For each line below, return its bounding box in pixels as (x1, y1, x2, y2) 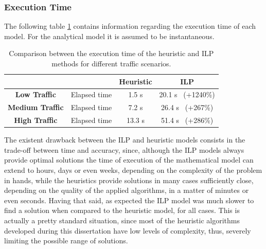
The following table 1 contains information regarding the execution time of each (4, 21, 256, 31)
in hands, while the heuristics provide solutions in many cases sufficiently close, (4, 174, 254, 185)
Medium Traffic (8, 102, 64, 113)
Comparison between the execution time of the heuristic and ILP (9, 48, 214, 59)
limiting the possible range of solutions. (4, 235, 128, 246)
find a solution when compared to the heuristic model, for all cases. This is (4, 205, 240, 216)
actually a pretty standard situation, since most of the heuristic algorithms (4, 215, 240, 225)
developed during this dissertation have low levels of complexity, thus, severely (4, 225, 251, 236)
